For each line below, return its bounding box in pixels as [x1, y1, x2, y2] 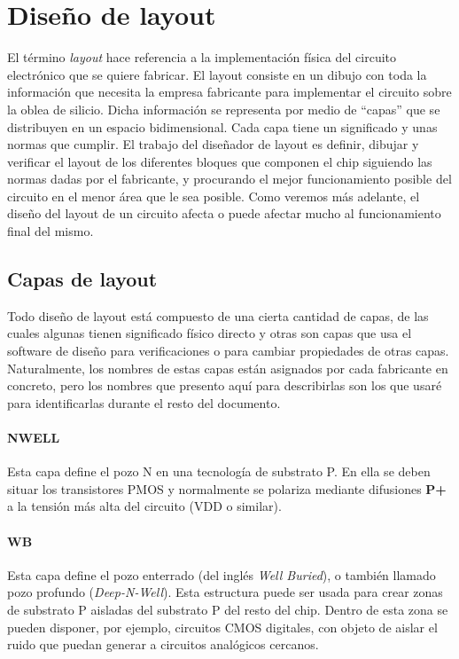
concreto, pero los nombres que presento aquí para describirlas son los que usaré [7, 376, 442, 395]
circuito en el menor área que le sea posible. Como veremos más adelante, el [7, 186, 420, 205]
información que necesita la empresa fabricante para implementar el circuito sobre [7, 82, 452, 101]
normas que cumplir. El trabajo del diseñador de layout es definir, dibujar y [7, 135, 419, 153]
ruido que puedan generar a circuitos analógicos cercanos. [7, 635, 319, 654]
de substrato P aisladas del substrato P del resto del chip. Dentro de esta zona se [7, 600, 448, 618]
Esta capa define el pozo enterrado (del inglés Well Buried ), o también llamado [7, 565, 436, 584]
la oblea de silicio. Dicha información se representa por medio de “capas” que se [7, 99, 440, 118]
